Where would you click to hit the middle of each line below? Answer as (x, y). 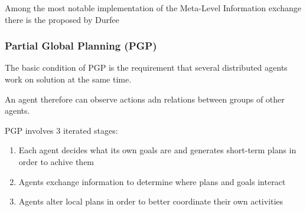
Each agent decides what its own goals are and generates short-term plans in (157, 150)
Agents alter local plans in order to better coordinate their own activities (151, 201)
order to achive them (56, 161)
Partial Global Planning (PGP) (81, 46)
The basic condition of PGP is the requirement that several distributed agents (146, 67)
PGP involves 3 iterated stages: (61, 130)
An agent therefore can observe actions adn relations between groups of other (145, 99)
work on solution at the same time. (68, 79)
